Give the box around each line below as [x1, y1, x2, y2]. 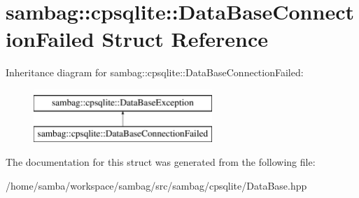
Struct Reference [101, 24, 269, 53]
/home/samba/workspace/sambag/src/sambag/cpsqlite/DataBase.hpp [6, 178, 307, 192]
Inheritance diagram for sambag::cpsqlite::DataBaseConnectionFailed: [6, 65, 304, 80]
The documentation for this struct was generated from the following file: [6, 155, 316, 169]
